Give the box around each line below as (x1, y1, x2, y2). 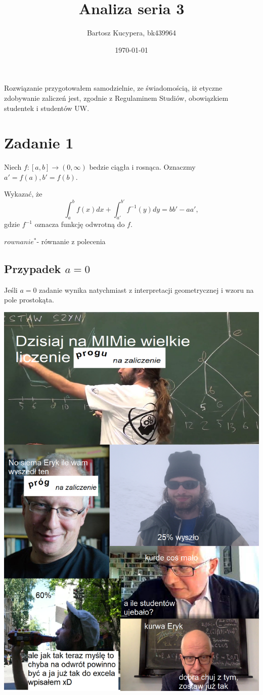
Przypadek (4, 260, 61, 276)
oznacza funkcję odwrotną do (34, 219, 125, 229)
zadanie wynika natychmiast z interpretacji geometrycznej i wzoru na (39, 284, 254, 295)
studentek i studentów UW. (4, 102, 90, 113)
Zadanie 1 (4, 132, 74, 153)
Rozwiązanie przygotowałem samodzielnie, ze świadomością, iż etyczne (4, 83, 223, 93)
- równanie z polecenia (36, 236, 106, 246)
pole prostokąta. (4, 294, 54, 305)
